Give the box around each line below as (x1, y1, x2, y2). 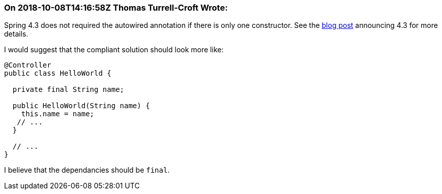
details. (4, 29, 28, 39)
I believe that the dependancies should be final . (4, 166, 170, 175)
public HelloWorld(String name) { (12, 102, 150, 110)
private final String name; (12, 85, 125, 94)
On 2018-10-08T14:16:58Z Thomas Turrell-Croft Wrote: (4, 3, 228, 13)
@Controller (4, 61, 51, 70)
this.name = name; (21, 110, 95, 118)
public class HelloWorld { (4, 69, 111, 78)
